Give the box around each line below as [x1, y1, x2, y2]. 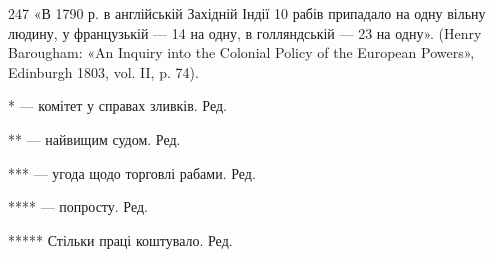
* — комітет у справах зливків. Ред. [8, 95, 228, 116]
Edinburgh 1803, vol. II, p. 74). [8, 61, 199, 82]
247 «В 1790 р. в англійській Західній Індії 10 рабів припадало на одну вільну [8, 3, 486, 23]
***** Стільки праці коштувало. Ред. [8, 229, 233, 250]
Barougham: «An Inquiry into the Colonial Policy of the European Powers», [8, 42, 475, 63]
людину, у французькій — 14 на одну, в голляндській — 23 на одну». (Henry [8, 22, 482, 43]
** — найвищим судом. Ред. [8, 128, 181, 149]
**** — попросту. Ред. [8, 196, 149, 217]
